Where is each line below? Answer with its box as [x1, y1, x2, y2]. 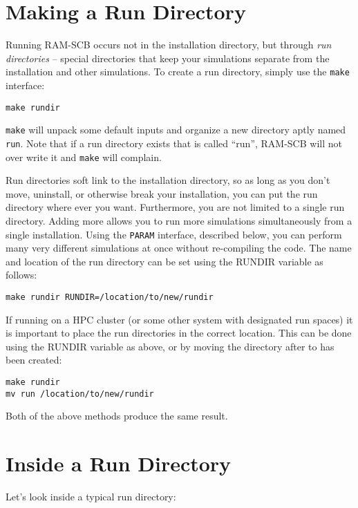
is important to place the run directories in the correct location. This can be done [6, 326, 352, 340]
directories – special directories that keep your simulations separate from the [6, 50, 330, 65]
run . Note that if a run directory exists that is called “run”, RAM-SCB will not [6, 135, 342, 150]
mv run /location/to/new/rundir [6, 388, 154, 399]
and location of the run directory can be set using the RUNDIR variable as [6, 254, 323, 268]
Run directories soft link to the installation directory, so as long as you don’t [6, 173, 330, 187]
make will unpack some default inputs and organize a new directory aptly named [6, 122, 346, 137]
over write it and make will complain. [6, 149, 162, 164]
